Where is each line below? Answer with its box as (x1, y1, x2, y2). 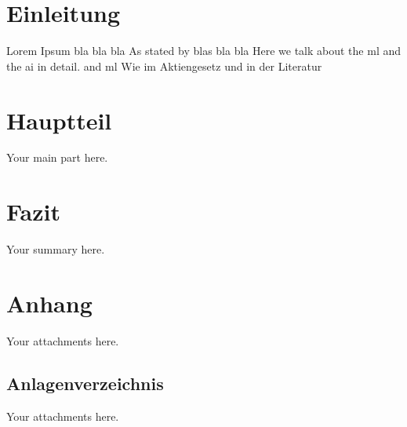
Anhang (6, 286, 93, 319)
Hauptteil (6, 104, 112, 136)
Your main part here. (6, 149, 108, 166)
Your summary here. (6, 241, 105, 257)
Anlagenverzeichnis (6, 370, 164, 395)
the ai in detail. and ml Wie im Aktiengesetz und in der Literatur (6, 57, 322, 74)
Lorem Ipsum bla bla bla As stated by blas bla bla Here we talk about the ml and (6, 42, 402, 59)
